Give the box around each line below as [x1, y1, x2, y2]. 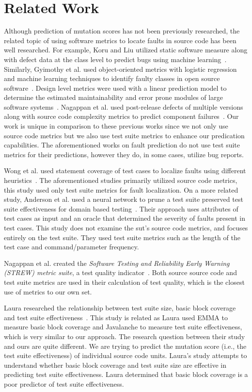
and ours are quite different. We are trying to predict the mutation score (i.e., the [4, 341, 247, 351]
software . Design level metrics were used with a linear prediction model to [4, 82, 227, 93]
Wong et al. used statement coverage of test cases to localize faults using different [4, 165, 246, 176]
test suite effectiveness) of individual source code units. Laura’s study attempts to [4, 350, 247, 360]
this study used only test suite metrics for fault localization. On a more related [4, 184, 238, 195]
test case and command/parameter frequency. [4, 242, 139, 252]
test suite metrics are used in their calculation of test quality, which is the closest [4, 277, 245, 287]
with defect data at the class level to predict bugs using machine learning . [4, 54, 227, 64]
